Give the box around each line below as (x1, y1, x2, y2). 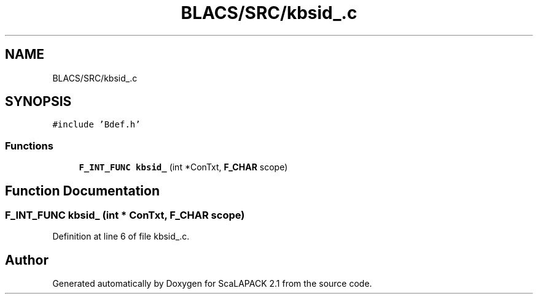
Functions (5, 139, 53, 152)
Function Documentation (5, 183, 160, 199)
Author (5, 252, 49, 268)
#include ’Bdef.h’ (52, 119, 141, 130)
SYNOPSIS (5, 94, 72, 110)
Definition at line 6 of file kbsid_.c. (52, 231, 190, 242)
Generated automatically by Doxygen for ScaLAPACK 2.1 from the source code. (52, 278, 372, 289)
